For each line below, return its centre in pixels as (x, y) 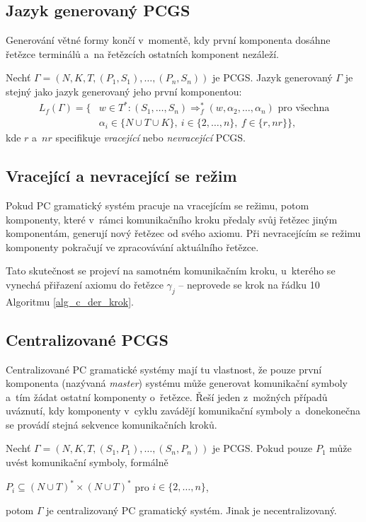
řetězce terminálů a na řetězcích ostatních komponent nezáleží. (142, 53)
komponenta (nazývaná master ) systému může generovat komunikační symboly (177, 383)
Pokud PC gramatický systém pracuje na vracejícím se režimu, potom (158, 205)
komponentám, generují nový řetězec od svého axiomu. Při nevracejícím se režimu (183, 233)
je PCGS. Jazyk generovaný (272, 77)
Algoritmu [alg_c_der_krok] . (70, 301)
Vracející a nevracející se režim (121, 176)
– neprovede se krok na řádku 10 (249, 284)
